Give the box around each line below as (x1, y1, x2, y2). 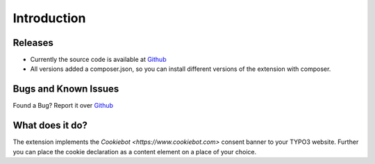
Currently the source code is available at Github (30, 56, 167, 64)
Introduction (12, 10, 86, 26)
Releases (12, 37, 53, 49)
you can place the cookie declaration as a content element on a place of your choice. (12, 147, 257, 156)
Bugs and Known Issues (12, 83, 119, 95)
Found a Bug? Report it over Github (12, 101, 114, 110)
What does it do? (12, 120, 88, 131)
